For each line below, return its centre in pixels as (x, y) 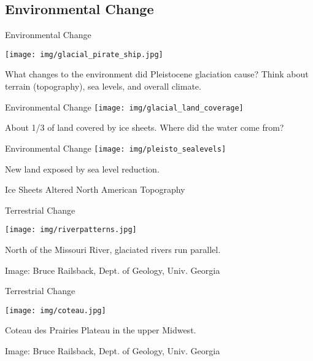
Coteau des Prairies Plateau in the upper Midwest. (101, 330)
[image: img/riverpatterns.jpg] (71, 230)
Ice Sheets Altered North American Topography (95, 189)
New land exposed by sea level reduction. (82, 169)
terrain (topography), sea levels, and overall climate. (103, 86)
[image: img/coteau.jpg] (56, 310)
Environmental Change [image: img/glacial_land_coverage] (124, 107)
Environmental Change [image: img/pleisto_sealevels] (116, 148)
